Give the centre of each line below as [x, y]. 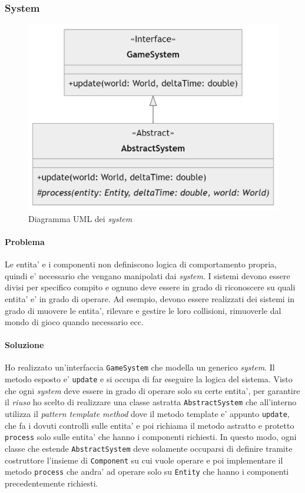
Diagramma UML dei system [80, 218]
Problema [25, 241]
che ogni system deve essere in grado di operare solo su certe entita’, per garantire [152, 390]
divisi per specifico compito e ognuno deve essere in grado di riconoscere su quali [150, 287]
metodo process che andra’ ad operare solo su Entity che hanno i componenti [147, 472]
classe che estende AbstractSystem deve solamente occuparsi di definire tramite [149, 448]
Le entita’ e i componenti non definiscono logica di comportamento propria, [141, 264]
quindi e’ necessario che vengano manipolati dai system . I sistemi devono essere [147, 275]
